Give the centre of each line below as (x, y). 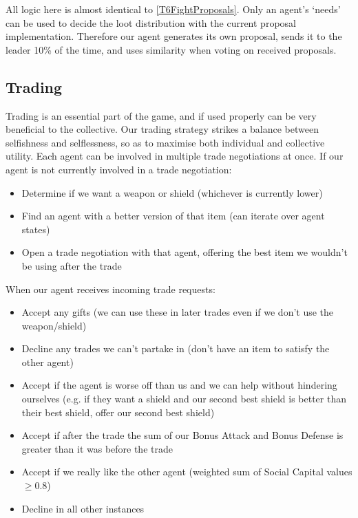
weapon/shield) (54, 325)
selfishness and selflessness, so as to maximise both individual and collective (165, 142)
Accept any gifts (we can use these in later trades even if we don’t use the (178, 312)
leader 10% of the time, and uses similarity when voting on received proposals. (171, 49)
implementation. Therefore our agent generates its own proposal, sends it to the (174, 36)
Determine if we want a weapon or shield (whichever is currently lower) (172, 192)
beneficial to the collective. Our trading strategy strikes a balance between (162, 129)
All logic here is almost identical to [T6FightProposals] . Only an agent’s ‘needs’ (173, 9)
